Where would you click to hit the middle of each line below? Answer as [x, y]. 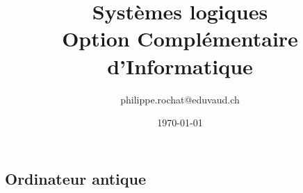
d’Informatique [180, 66]
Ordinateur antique [76, 178]
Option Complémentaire [180, 39]
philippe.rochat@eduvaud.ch [180, 99]
